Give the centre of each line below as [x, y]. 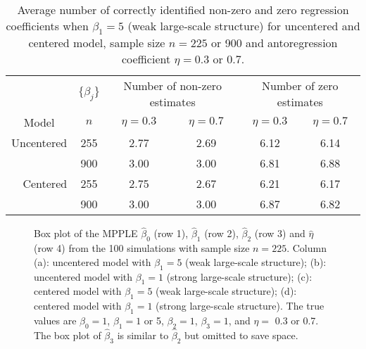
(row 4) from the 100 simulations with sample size [142, 248]
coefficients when [47, 26]
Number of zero [300, 86]
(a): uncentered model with [93, 261]
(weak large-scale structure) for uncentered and [244, 26]
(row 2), [221, 233]
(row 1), [171, 233]
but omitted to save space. [241, 335]
